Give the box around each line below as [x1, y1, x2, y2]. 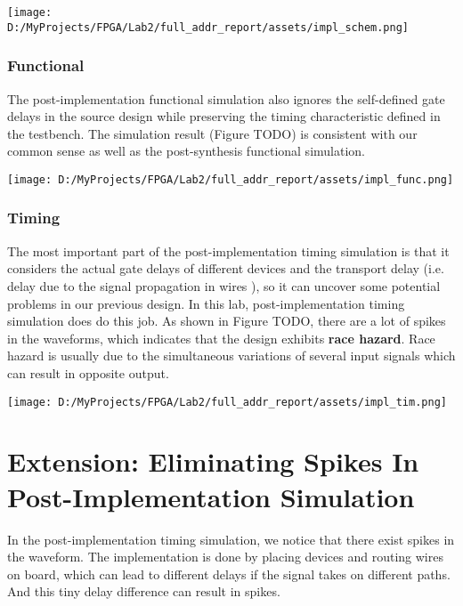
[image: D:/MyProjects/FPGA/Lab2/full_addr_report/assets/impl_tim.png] [7, 395, 447, 408]
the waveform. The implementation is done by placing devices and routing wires [7, 547, 443, 566]
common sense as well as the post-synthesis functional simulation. [7, 141, 365, 160]
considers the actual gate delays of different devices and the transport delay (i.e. [7, 259, 444, 278]
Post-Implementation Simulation [7, 478, 415, 514]
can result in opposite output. [7, 363, 169, 382]
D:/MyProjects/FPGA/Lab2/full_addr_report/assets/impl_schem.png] [7, 20, 410, 34]
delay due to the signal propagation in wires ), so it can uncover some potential [7, 276, 441, 295]
